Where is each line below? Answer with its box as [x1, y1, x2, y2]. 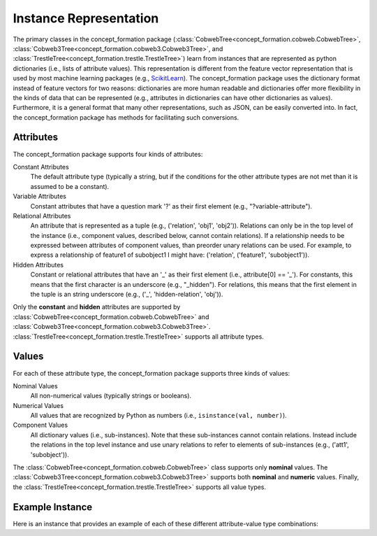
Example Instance [13, 501, 93, 513]
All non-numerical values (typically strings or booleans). [30, 392, 192, 400]
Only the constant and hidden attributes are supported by [13, 303, 181, 311]
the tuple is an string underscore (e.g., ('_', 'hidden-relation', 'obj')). [30, 290, 223, 299]
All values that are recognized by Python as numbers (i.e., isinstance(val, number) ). [30, 411, 288, 420]
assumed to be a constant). [30, 182, 110, 190]
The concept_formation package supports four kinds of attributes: [13, 150, 203, 158]
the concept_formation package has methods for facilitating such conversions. [13, 113, 239, 122]
